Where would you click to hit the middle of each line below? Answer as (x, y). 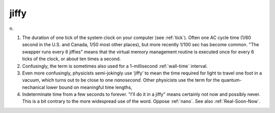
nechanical (34, 87)
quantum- (231, 80)
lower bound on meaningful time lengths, (89, 87)
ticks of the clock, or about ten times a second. (72, 59)
